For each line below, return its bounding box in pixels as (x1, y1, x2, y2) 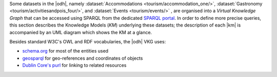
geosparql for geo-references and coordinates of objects (22, 55, 143, 61)
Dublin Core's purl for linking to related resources (22, 62, 127, 68)
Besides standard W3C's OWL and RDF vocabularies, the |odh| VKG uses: (9, 38, 166, 44)
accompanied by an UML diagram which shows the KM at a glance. (9, 29, 152, 35)
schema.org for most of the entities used (22, 48, 109, 54)
